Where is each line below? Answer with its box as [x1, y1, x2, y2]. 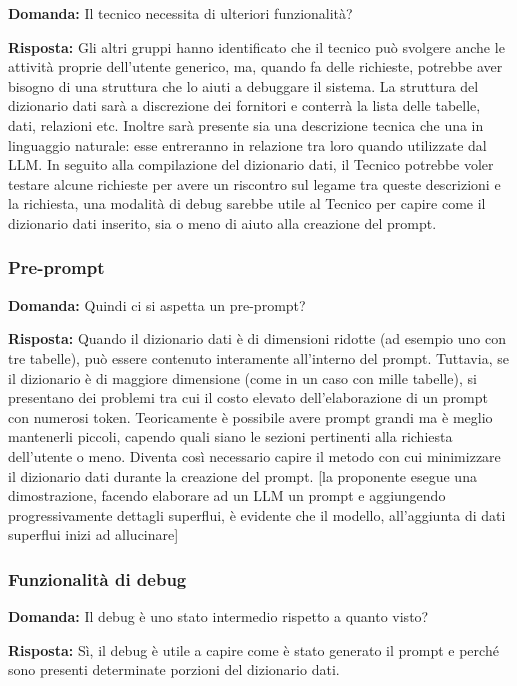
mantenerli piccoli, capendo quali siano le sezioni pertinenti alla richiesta [8, 426, 453, 447]
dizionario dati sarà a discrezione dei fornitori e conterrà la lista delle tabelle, [8, 95, 481, 116]
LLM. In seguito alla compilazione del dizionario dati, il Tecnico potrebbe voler [8, 154, 494, 175]
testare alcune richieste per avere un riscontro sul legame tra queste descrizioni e [8, 173, 501, 194]
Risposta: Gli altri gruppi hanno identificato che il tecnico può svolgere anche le [8, 36, 505, 57]
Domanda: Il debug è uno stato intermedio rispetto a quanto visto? [8, 606, 429, 627]
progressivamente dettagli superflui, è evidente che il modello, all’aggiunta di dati [8, 504, 506, 525]
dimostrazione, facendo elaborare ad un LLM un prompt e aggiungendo [8, 485, 446, 506]
